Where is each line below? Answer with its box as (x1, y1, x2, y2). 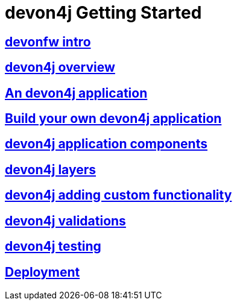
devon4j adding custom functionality (5, 187, 232, 203)
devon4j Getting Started (5, 2, 202, 23)
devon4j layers (5, 162, 96, 177)
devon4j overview (5, 60, 115, 75)
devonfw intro (5, 34, 91, 49)
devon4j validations (5, 213, 126, 228)
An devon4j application (5, 85, 148, 101)
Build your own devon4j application (5, 111, 222, 127)
